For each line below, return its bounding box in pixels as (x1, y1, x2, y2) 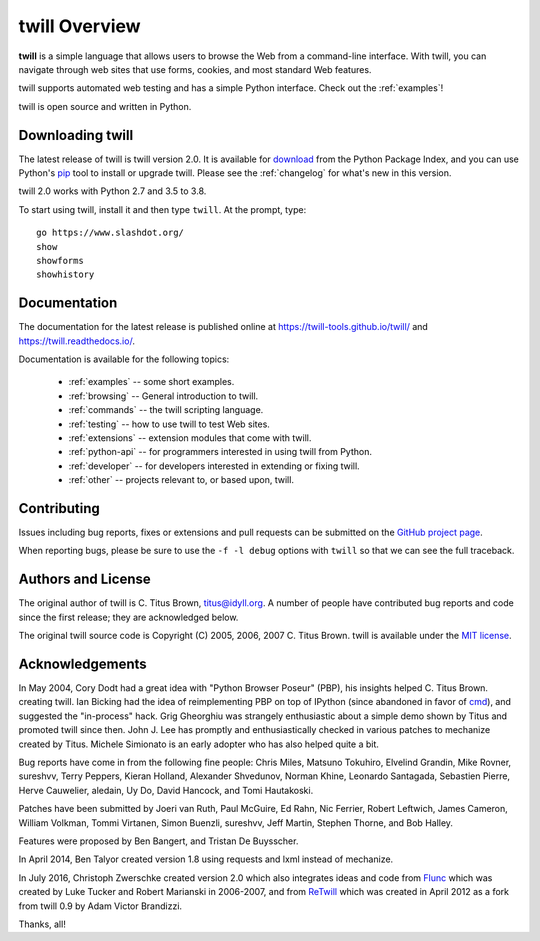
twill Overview (18, 15, 141, 37)
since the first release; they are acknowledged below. (18, 611, 239, 623)
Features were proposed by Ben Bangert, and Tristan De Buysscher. (18, 835, 299, 847)
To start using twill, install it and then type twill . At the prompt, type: (18, 203, 307, 215)
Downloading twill (18, 126, 134, 144)
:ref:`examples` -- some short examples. (68, 376, 235, 388)
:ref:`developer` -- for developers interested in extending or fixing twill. (68, 460, 360, 472)
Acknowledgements (18, 655, 147, 672)
